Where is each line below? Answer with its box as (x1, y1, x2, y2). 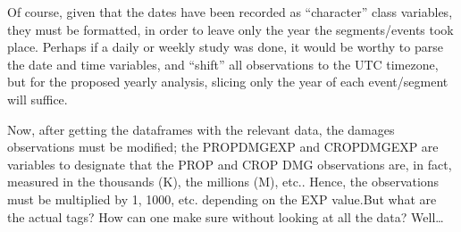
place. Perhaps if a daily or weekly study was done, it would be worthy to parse (7, 37, 443, 56)
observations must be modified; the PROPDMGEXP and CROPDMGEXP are (7, 137, 439, 156)
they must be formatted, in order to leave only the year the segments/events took (7, 20, 454, 38)
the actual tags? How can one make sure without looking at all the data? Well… (7, 207, 444, 226)
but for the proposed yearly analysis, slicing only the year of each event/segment (7, 72, 448, 91)
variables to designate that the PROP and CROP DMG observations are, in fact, (7, 154, 452, 173)
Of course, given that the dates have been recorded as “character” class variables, (7, 3, 453, 21)
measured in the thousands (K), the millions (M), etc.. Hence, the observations (7, 172, 440, 191)
